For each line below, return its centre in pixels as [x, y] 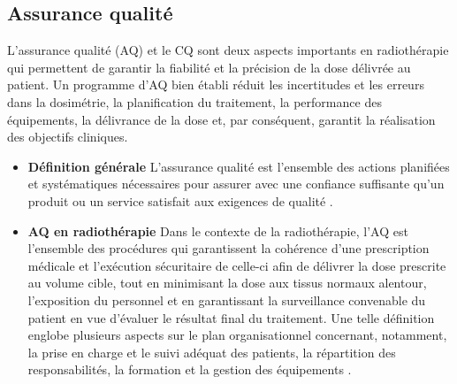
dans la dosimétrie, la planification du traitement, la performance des [194, 101]
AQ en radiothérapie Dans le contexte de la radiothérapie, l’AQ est [218, 230]
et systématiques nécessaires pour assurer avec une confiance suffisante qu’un [236, 184]
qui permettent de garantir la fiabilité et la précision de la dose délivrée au [209, 67]
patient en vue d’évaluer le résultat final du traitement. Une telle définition [231, 317]
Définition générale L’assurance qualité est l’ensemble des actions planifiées [239, 166]
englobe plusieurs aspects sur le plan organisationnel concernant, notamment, [237, 335]
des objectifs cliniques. [68, 137]
